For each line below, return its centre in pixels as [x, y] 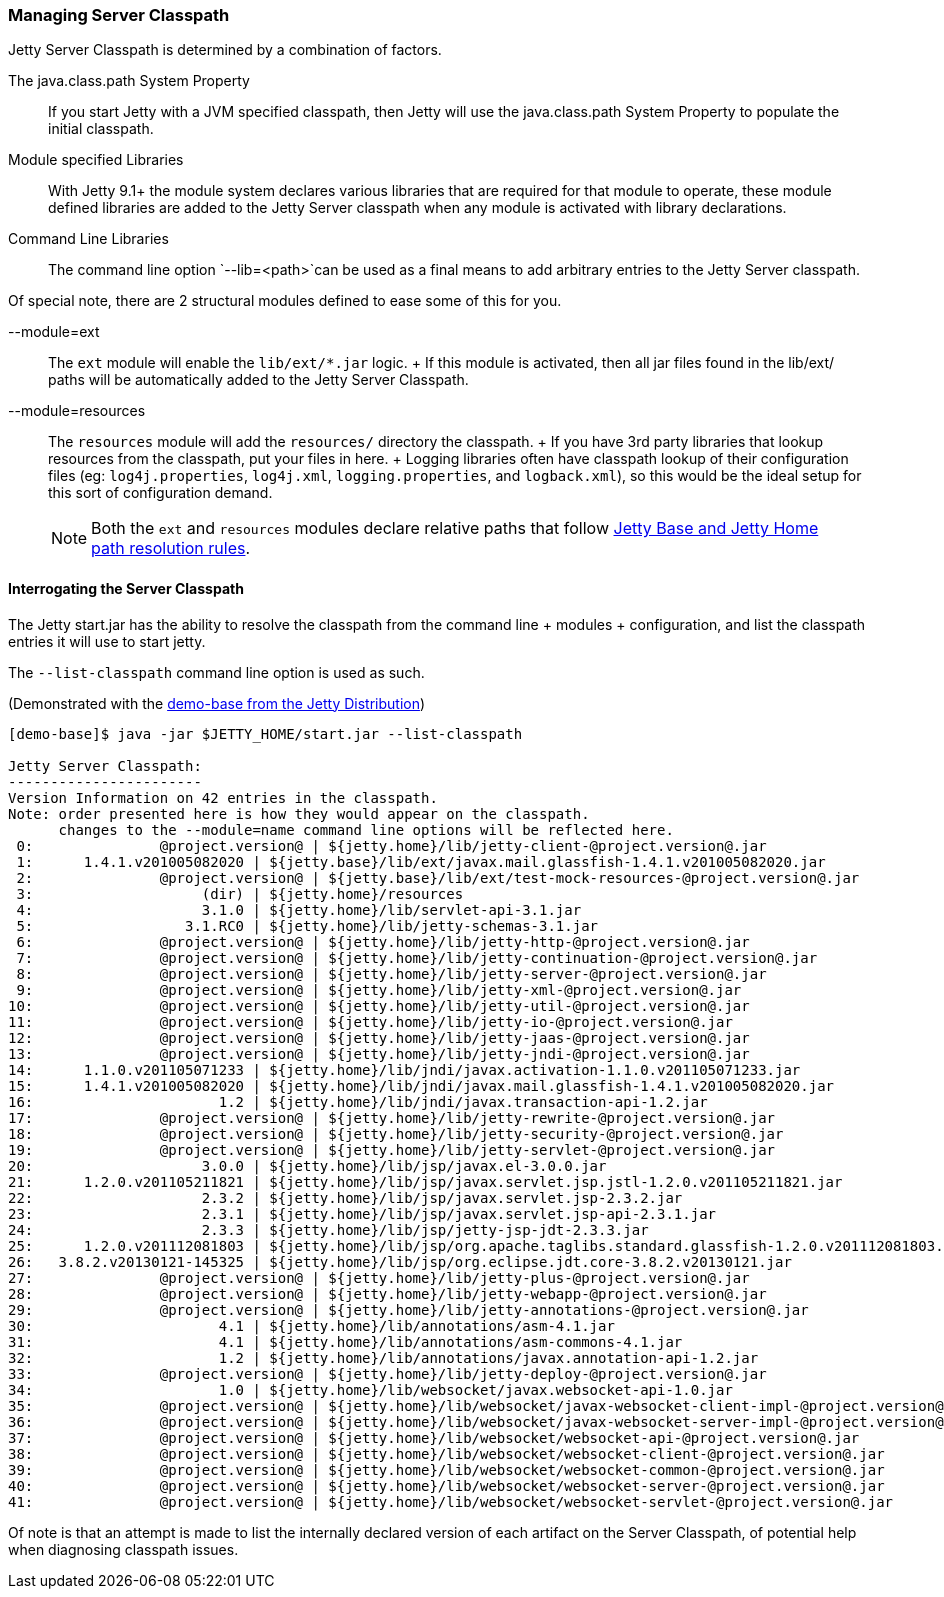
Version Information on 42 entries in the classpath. [223, 797]
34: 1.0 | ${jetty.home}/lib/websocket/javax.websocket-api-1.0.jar [370, 1389]
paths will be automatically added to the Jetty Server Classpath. [258, 380]
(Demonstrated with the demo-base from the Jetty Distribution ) [217, 703]
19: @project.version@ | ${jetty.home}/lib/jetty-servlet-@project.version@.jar [392, 1149]
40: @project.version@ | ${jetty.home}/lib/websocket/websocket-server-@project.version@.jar [446, 1485]
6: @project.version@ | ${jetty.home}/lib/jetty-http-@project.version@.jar [383, 941]
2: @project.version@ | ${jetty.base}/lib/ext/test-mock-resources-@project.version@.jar [438, 877]
